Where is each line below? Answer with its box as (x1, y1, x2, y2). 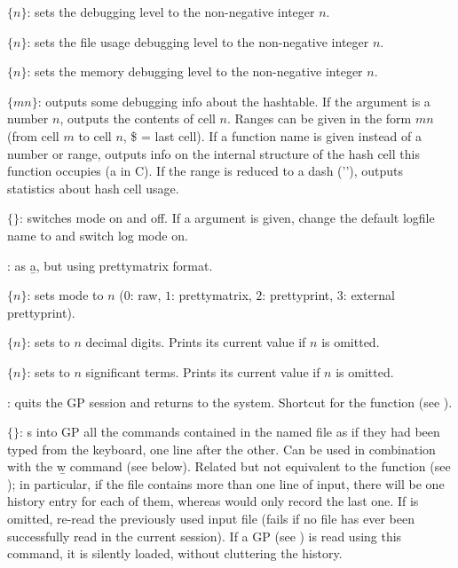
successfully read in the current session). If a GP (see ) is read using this (7, 526, 402, 545)
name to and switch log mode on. (7, 225, 188, 244)
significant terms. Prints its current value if (85, 362, 320, 381)
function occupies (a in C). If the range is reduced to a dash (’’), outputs (7, 162, 404, 180)
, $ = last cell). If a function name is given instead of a (122, 126, 422, 145)
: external (343, 286, 395, 304)
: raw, (130, 286, 162, 304)
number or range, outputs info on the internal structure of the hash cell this (7, 144, 420, 162)
